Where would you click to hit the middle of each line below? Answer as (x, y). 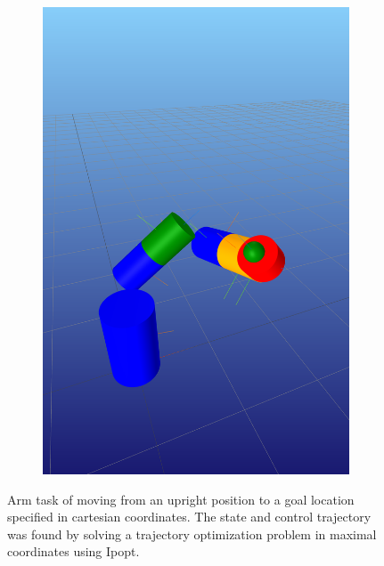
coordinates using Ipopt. (74, 551)
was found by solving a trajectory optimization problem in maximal (192, 534)
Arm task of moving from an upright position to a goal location (181, 499)
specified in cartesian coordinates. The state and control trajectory (189, 517)
